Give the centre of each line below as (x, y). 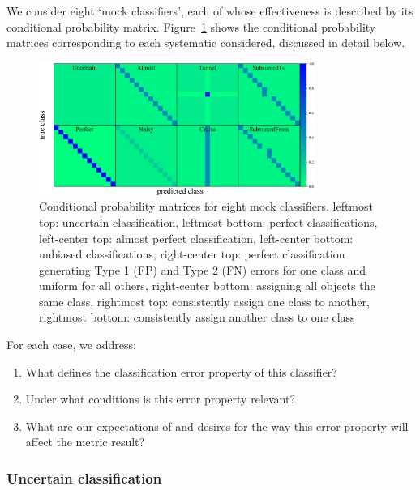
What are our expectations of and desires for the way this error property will (217, 426)
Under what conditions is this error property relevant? (161, 399)
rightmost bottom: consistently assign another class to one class (197, 317)
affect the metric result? (85, 442)
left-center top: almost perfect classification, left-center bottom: (196, 238)
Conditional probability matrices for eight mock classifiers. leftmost (206, 206)
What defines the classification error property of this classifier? (181, 371)
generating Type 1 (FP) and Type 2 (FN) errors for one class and (203, 269)
